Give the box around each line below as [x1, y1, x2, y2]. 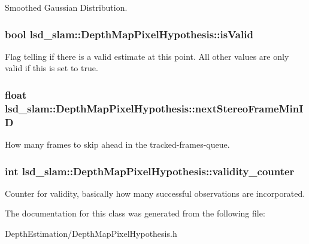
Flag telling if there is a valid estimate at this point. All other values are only [5, 50, 289, 62]
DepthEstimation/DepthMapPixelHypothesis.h [5, 227, 177, 240]
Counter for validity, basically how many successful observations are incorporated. [5, 187, 305, 199]
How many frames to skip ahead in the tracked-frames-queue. [5, 138, 230, 151]
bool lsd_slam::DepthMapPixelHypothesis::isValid [5, 26, 253, 41]
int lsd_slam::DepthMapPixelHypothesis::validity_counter [5, 163, 295, 178]
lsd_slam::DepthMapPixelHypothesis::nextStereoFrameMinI [5, 100, 304, 115]
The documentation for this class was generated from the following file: [5, 207, 265, 219]
